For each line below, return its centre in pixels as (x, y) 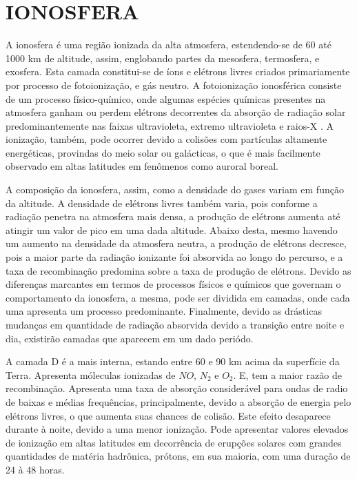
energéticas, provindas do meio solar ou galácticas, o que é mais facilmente (163, 152)
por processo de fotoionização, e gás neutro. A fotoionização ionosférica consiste (174, 85)
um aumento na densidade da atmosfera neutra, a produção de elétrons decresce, (176, 243)
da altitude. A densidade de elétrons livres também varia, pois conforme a (162, 203)
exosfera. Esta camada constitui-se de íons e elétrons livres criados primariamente (178, 71)
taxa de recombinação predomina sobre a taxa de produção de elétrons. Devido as (178, 270)
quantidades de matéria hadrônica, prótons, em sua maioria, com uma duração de (178, 456)
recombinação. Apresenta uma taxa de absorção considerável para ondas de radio (177, 388)
